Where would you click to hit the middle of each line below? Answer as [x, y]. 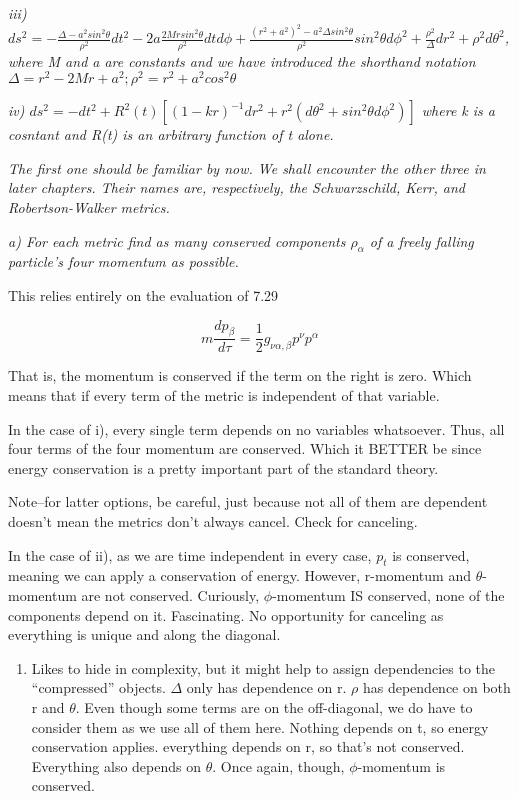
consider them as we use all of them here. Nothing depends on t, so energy [260, 726]
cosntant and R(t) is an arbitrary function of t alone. [171, 134]
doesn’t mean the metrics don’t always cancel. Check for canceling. [213, 521]
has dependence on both [436, 687]
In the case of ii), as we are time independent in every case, [190, 554]
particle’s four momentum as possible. [123, 261]
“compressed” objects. [98, 687]
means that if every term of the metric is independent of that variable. [224, 395]
